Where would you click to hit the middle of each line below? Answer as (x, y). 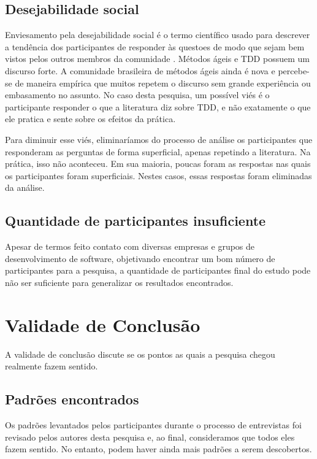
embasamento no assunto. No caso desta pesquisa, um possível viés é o (137, 95)
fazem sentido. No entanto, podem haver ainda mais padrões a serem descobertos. (158, 449)
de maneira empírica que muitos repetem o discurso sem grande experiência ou (163, 83)
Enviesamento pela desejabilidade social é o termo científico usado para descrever (158, 35)
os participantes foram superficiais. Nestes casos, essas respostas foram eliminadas (158, 175)
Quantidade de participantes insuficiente (136, 221)
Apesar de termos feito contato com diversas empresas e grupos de (130, 246)
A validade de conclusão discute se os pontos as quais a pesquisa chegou (140, 354)
